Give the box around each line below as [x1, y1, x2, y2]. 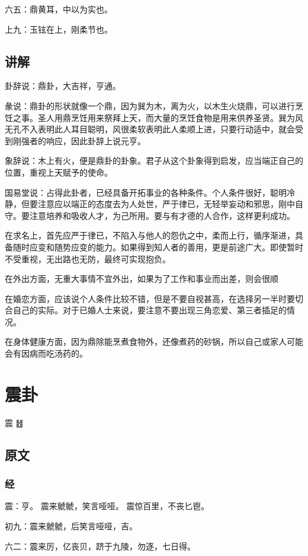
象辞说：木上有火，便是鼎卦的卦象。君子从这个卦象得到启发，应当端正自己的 [5, 154, 303, 167]
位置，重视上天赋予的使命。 [5, 166, 113, 178]
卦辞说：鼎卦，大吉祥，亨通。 [5, 80, 121, 92]
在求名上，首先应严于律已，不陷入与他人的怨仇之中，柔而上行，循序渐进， [5, 229, 295, 242]
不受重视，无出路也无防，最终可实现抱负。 [5, 252, 171, 265]
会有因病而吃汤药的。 [5, 347, 88, 360]
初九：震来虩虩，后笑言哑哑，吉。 [5, 519, 137, 532]
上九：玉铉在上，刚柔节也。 [5, 23, 113, 35]
